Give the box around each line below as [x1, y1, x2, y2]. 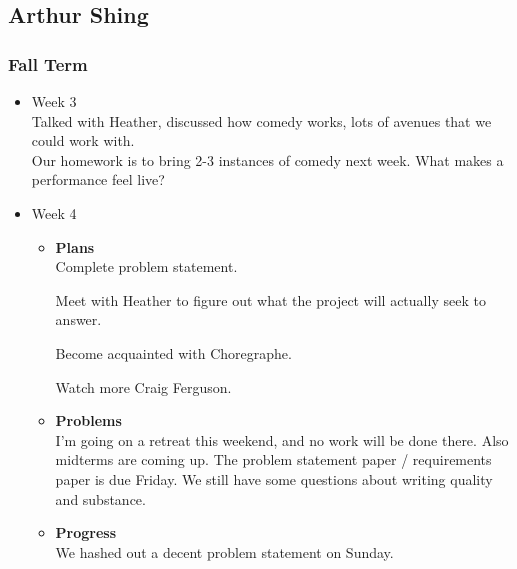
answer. [55, 309, 102, 330]
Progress [55, 522, 117, 543]
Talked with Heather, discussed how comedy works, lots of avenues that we [31, 110, 492, 131]
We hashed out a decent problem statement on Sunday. [55, 541, 394, 562]
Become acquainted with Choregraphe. [55, 342, 292, 363]
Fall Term [8, 51, 88, 76]
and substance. [55, 488, 146, 509]
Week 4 [31, 202, 77, 223]
